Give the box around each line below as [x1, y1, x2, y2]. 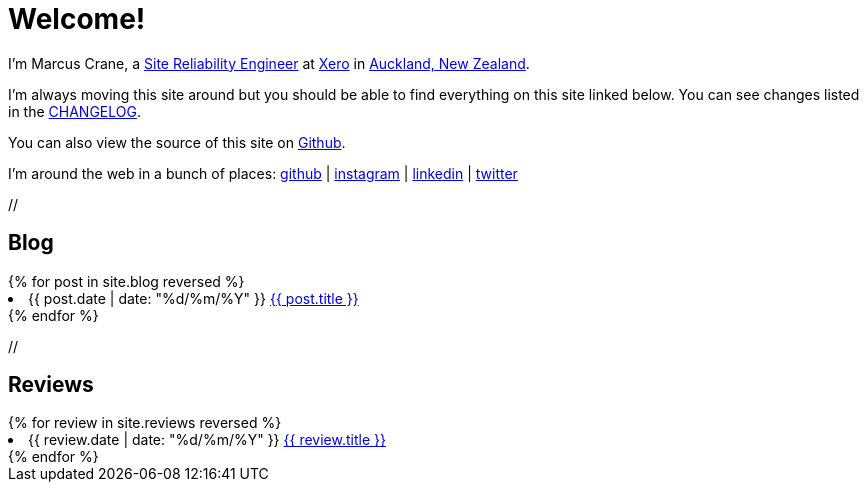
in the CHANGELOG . [8, 102, 141, 120]
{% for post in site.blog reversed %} [8, 272, 245, 290]
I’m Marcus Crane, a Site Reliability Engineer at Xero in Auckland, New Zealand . [8, 54, 530, 72]
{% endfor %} [8, 306, 99, 324]
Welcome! [8, 2, 146, 36]
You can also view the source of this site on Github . [8, 133, 346, 151]
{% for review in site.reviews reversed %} [8, 414, 282, 432]
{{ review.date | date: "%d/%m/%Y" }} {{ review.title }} [28, 431, 386, 449]
